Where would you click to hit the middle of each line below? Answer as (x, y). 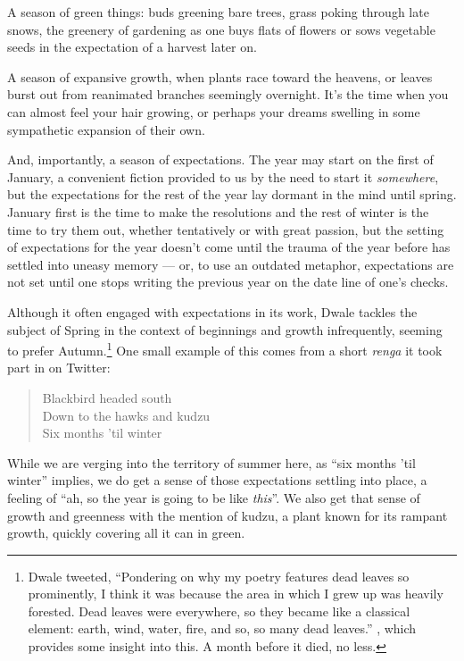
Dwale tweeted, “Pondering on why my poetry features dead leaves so (219, 576)
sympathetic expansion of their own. (106, 129)
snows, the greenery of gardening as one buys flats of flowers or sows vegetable (221, 29)
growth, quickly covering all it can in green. (126, 533)
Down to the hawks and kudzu (126, 415)
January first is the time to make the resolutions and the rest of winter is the (218, 211)
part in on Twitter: (59, 368)
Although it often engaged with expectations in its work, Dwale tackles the (212, 311)
